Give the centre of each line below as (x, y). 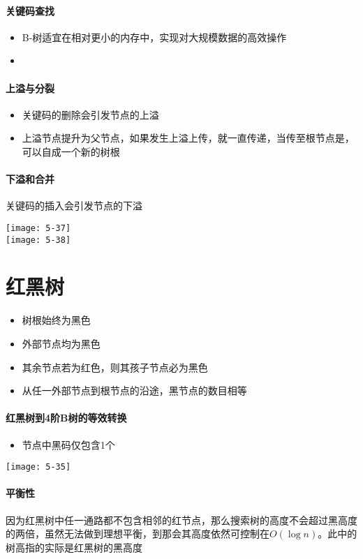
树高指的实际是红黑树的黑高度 (74, 547)
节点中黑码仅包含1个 (68, 444)
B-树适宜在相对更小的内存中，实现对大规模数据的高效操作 (154, 37)
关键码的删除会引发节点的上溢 (90, 114)
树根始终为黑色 (56, 320)
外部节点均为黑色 (61, 343)
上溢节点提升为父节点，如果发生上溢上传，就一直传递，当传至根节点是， (188, 138)
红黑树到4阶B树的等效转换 (66, 418)
